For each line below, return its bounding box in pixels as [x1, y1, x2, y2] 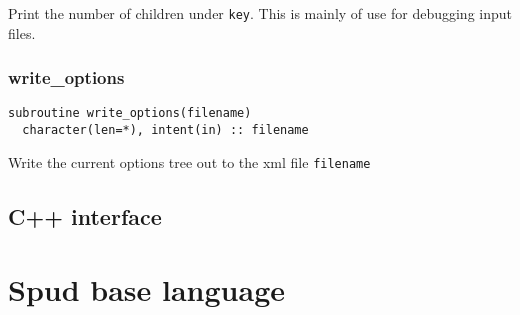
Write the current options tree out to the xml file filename [8, 151, 371, 172]
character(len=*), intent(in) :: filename [22, 123, 309, 138]
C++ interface [8, 200, 162, 231]
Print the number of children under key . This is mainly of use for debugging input [8, 3, 513, 23]
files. [8, 22, 36, 43]
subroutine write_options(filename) [8, 106, 252, 121]
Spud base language [8, 269, 286, 310]
